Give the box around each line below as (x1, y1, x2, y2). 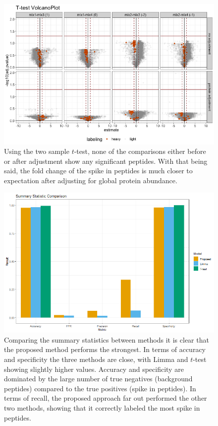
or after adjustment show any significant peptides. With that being (4, 155, 208, 166)
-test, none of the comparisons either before (74, 146, 206, 156)
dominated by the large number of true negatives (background (4, 373, 193, 384)
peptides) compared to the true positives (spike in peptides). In (4, 383, 196, 393)
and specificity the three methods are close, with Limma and (4, 354, 188, 364)
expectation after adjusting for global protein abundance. (4, 175, 177, 186)
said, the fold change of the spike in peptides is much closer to (4, 165, 193, 176)
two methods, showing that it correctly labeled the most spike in (4, 403, 200, 413)
